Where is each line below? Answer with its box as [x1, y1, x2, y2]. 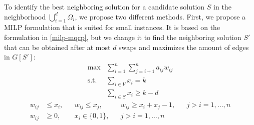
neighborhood [4, 11, 46, 21]
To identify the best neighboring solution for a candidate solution [4, 1, 205, 11]
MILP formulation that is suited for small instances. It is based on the [4, 22, 220, 32]
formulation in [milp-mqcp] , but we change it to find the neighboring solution [4, 31, 241, 42]
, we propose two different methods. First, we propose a [75, 11, 246, 21]
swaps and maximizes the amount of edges [119, 41, 249, 52]
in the [213, 1, 231, 11]
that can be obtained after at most [4, 41, 111, 52]
